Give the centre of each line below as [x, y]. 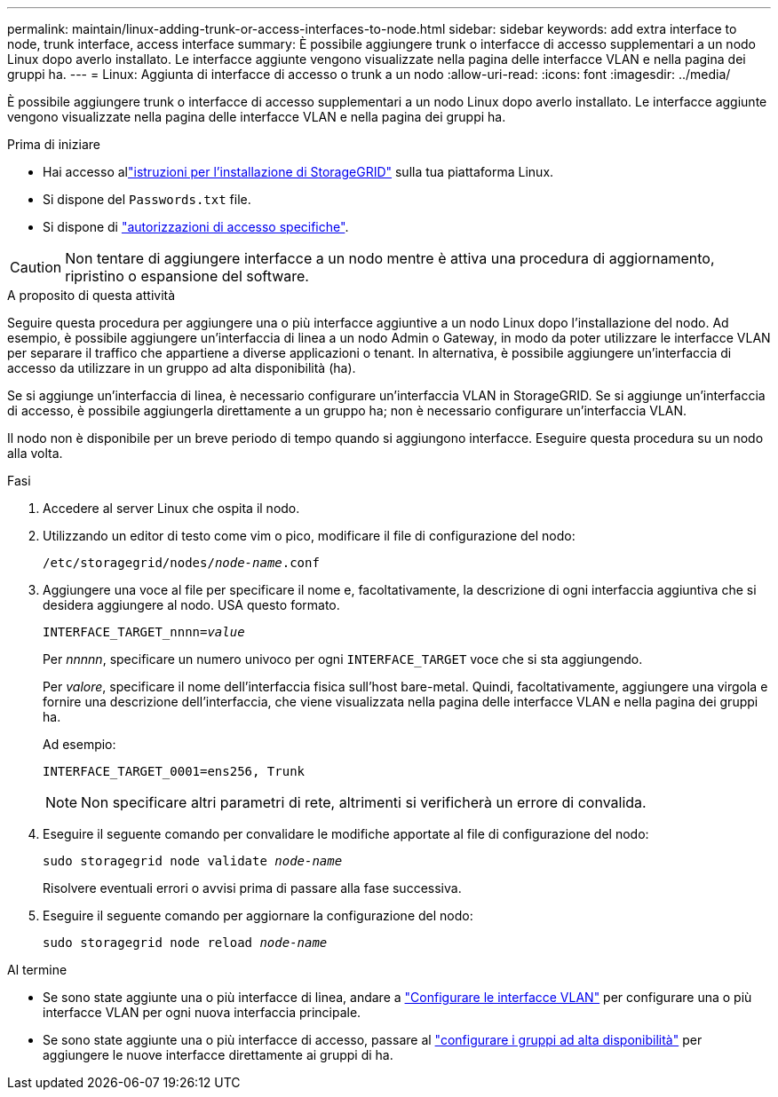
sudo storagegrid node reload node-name [185, 943]
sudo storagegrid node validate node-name [193, 861]
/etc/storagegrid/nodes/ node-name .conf [181, 563]
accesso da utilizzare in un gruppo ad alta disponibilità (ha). [182, 368]
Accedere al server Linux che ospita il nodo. [171, 508]
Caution [36, 267]
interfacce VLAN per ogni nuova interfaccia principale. [202, 1012]
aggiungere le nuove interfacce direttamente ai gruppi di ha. [218, 1055]
